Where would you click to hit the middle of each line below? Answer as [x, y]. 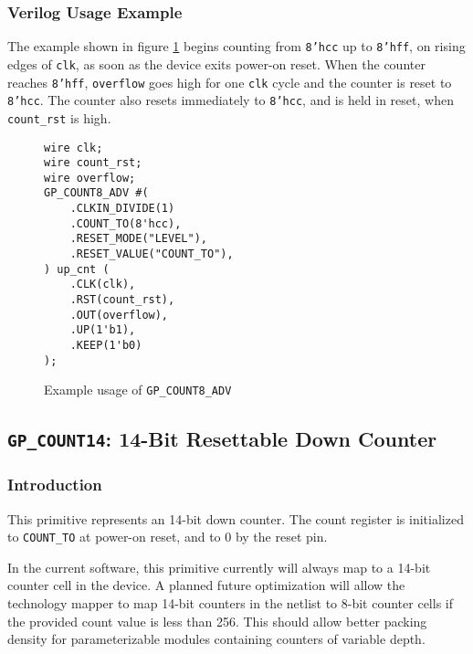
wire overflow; [90, 178]
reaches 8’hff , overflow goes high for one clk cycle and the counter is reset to [230, 82]
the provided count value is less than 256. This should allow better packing [217, 621]
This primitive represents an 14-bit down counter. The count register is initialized [236, 518]
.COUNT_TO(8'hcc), [126, 223]
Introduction [55, 485]
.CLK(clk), [103, 285]
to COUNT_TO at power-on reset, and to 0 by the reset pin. [168, 537]
